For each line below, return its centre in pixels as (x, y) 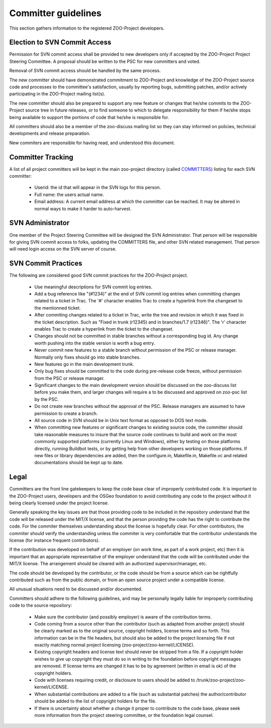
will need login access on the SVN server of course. (63, 249)
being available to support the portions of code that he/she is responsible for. (89, 117)
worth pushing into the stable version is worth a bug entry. (95, 343)
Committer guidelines (55, 13)
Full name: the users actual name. (69, 194)
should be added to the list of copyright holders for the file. (95, 701)
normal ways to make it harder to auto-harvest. (83, 209)
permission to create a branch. (66, 413)
